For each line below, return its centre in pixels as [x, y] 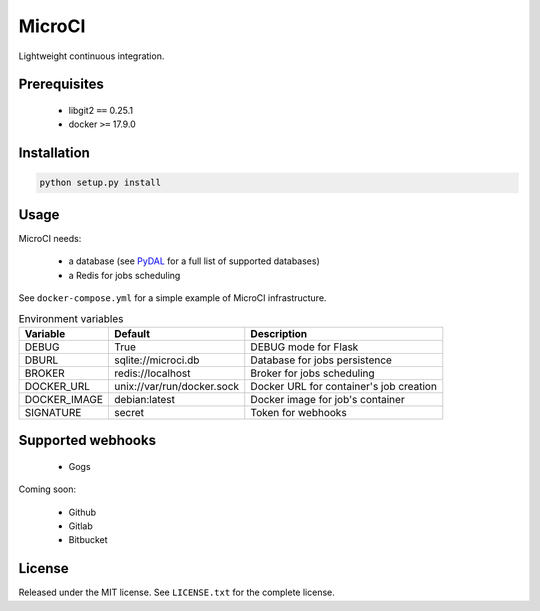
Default [131, 333]
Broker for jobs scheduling [312, 373]
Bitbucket [88, 540]
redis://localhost [152, 373]
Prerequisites [61, 84]
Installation [54, 153]
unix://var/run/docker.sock [176, 386]
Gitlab [81, 526]
